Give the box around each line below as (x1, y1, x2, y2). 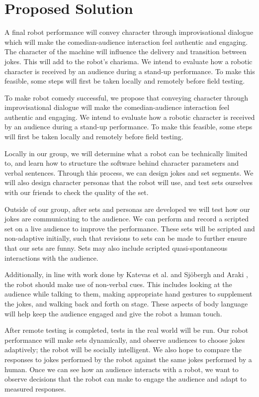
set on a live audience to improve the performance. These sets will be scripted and (4, 223, 255, 233)
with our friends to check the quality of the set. (4, 187, 149, 198)
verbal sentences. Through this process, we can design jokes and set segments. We (4, 167, 254, 178)
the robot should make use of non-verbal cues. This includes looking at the (4, 279, 232, 289)
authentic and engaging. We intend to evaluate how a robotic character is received (4, 111, 255, 122)
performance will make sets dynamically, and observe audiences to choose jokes (4, 334, 245, 345)
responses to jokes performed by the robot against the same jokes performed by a (4, 354, 252, 364)
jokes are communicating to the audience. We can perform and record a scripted (4, 213, 249, 224)
